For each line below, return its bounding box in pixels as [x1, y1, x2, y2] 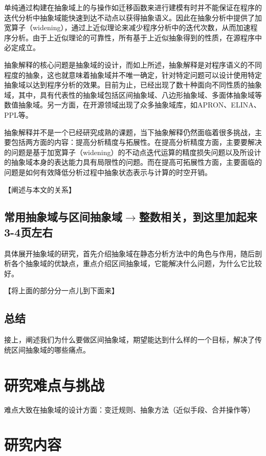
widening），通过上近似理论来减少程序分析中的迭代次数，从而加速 [32, 22, 251, 33]
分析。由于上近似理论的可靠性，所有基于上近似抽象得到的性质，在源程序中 [11, 32, 262, 42]
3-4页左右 [4, 224, 53, 240]
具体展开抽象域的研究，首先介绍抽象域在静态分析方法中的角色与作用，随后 [4, 248, 255, 258]
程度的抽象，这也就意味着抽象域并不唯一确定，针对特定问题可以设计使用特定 [4, 69, 262, 80]
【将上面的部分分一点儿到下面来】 [4, 285, 119, 296]
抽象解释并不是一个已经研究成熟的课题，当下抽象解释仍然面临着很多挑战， [4, 126, 255, 137]
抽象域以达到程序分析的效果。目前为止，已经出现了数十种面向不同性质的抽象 [4, 79, 262, 90]
